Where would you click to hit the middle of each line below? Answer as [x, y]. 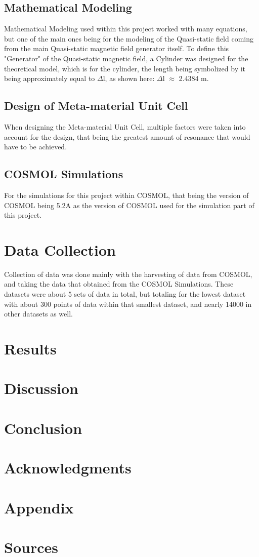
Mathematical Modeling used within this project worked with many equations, [126, 29]
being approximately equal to [50, 78]
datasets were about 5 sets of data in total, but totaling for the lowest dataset [125, 294]
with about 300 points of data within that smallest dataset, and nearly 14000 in [128, 304]
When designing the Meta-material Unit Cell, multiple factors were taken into [125, 126]
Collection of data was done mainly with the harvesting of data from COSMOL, [128, 274]
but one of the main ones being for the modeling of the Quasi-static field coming [129, 38]
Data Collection [60, 249]
